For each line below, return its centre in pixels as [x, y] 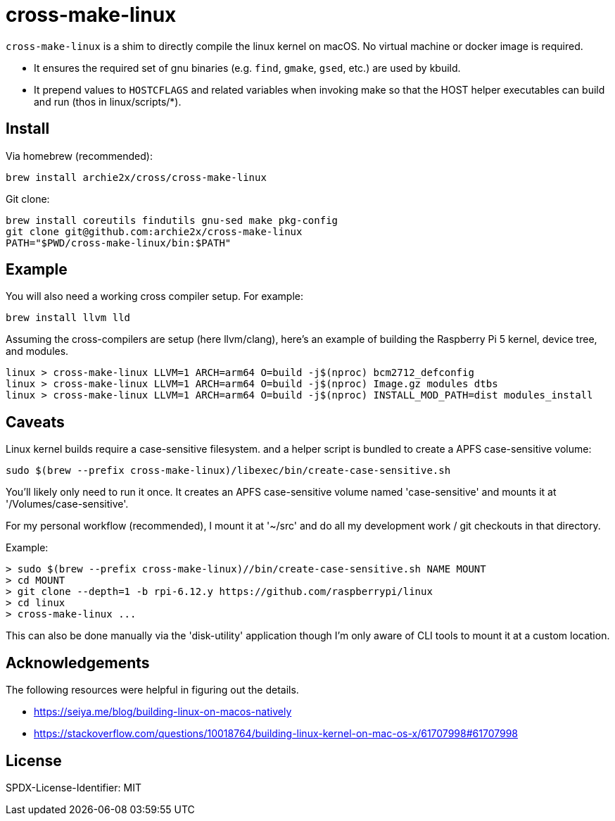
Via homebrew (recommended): [79, 156]
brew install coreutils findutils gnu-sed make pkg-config [172, 220]
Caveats [35, 422]
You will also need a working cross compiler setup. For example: [155, 296]
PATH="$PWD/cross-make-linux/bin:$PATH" [119, 243]
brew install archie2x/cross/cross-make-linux [136, 177]
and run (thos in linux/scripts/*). [108, 101]
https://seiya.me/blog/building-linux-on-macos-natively [163, 712]
